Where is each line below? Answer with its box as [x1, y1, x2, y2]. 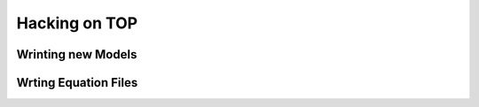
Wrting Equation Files [16, 75, 138, 90]
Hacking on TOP [16, 13, 137, 33]
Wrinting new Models [16, 47, 137, 62]
